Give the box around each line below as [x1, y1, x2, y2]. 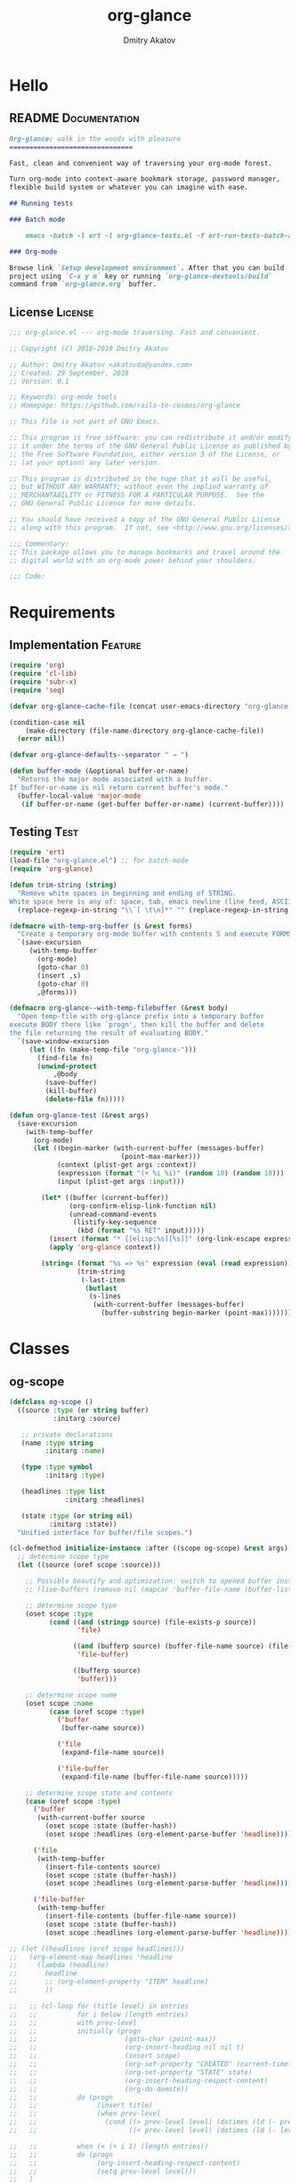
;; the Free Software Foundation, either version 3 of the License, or [9, 450, 280, 458]
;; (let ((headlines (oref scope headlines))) [9, 1944, 185, 1953]
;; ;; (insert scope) [9, 2051, 181, 2061]
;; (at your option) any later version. [9, 458, 162, 467]
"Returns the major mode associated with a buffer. [17, 775, 214, 784]
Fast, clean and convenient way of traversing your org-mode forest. [9, 158, 273, 167]
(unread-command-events [69, 1210, 158, 1219]
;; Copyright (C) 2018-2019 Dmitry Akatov [9, 344, 169, 353]
